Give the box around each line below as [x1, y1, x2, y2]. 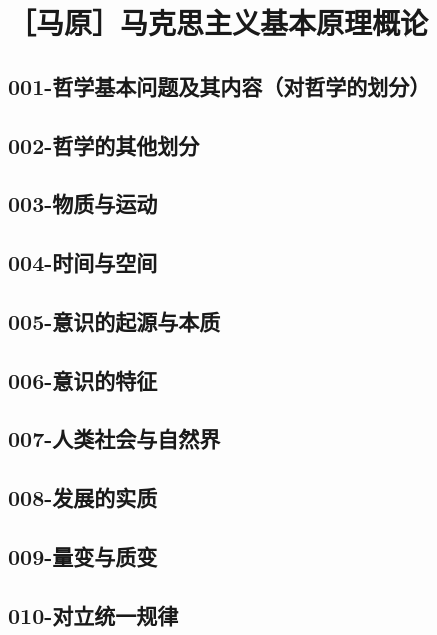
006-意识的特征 [8, 364, 158, 395]
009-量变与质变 [8, 541, 158, 572]
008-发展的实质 [8, 482, 158, 513]
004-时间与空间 [8, 247, 158, 278]
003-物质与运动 [8, 188, 158, 219]
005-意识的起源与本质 [8, 305, 221, 336]
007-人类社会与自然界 [8, 423, 221, 454]
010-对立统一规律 [8, 599, 179, 630]
